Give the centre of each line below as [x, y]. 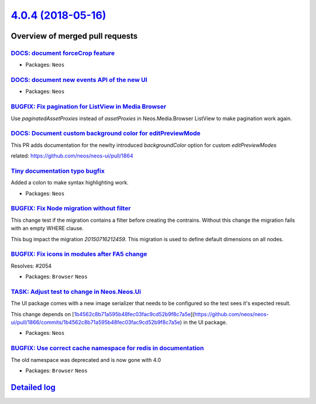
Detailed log [33, 387]
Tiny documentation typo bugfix [58, 171]
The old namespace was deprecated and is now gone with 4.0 [86, 360]
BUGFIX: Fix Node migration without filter [71, 208]
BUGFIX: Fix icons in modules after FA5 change [79, 254]
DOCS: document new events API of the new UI [79, 80]
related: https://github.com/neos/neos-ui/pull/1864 [72, 156]
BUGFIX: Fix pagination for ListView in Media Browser [89, 107]
